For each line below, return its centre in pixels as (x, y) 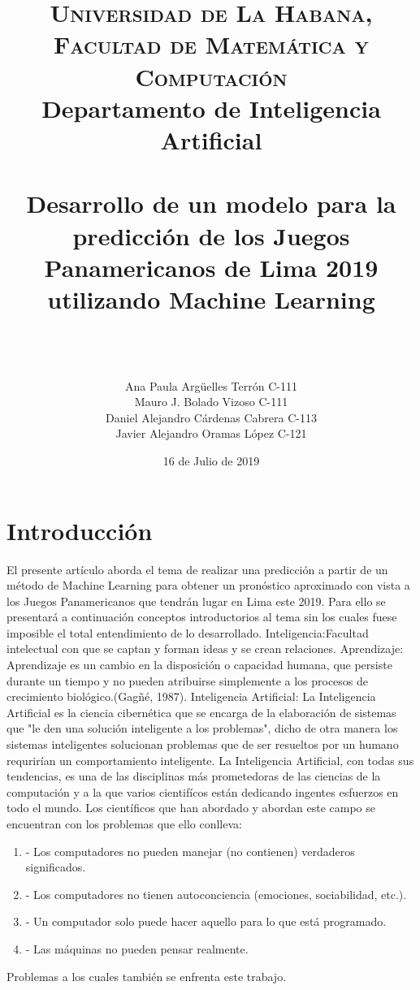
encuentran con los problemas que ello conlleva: (124, 824)
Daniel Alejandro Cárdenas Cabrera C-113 (211, 417)
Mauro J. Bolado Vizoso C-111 (211, 402)
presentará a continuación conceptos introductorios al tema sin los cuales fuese (202, 617)
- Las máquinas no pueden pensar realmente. (137, 948)
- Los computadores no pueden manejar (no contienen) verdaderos (190, 851)
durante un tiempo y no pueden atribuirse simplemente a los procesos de (188, 680)
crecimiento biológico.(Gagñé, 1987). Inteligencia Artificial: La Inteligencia (191, 696)
